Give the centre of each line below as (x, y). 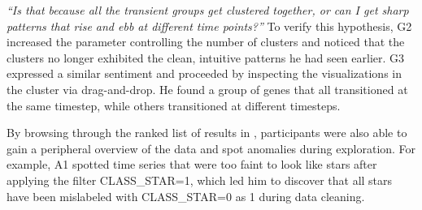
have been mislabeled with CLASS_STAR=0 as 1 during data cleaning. (186, 196)
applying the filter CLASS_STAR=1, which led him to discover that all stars (200, 180)
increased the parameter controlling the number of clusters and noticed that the (206, 42)
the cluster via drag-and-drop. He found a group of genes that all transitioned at (207, 89)
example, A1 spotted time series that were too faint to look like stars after (192, 164)
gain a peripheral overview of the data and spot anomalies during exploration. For (211, 148)
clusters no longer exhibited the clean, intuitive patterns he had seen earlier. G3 (206, 57)
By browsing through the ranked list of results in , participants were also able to (207, 133)
